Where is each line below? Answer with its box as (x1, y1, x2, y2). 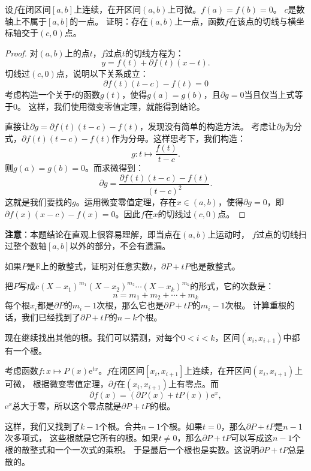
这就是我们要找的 (5, 196, 72, 208)
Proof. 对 (5, 46, 38, 59)
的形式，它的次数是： (190, 280, 274, 292)
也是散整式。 (189, 259, 240, 272)
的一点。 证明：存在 (70, 14, 148, 27)
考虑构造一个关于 (5, 88, 72, 100)
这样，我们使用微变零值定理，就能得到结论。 (28, 100, 205, 112)
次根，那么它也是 (96, 299, 164, 311)
